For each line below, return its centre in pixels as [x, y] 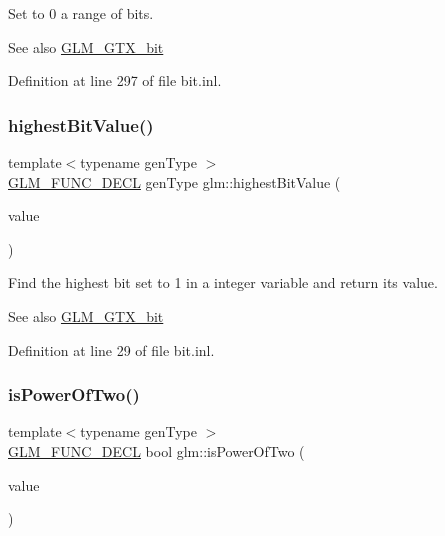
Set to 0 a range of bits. [81, 13]
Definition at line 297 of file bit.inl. [115, 80]
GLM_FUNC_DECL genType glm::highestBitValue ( [174, 181]
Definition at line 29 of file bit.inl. [111, 349]
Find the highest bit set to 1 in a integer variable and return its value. [223, 282]
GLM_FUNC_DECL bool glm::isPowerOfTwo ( [156, 450]
